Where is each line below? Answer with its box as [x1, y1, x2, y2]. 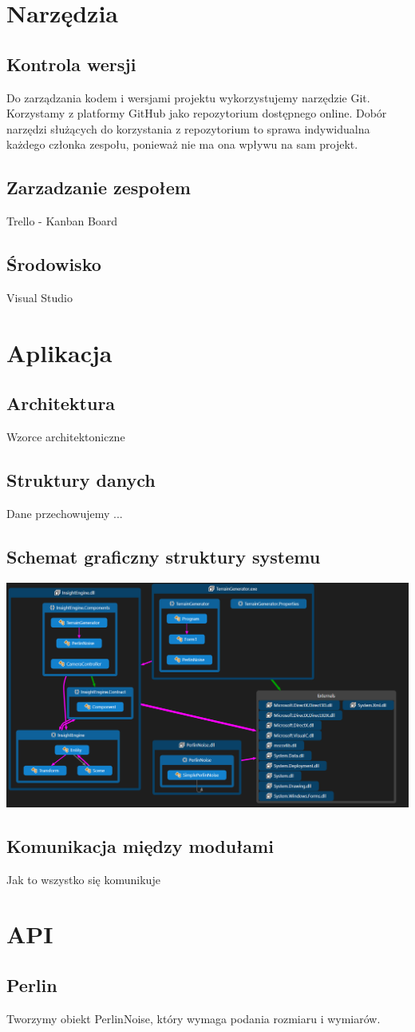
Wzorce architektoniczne [6, 428, 125, 445]
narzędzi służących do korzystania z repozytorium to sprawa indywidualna [6, 120, 370, 137]
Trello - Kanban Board [6, 213, 118, 229]
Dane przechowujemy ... [6, 504, 123, 521]
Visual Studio [6, 289, 73, 305]
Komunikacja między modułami [6, 833, 274, 858]
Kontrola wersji [6, 51, 136, 76]
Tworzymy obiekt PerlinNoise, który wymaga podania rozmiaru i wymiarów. [6, 1010, 381, 1026]
